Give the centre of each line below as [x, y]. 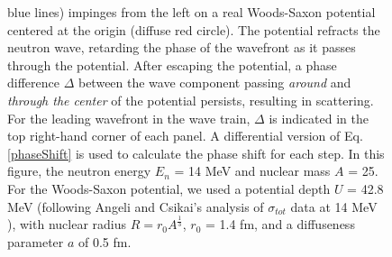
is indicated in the [319, 118]
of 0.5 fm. [105, 242]
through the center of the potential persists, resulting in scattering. [191, 100]
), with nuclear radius [67, 224]
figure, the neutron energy [79, 171]
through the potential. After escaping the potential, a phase [172, 64]
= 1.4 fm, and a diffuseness [280, 224]
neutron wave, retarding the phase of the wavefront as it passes [182, 47]
